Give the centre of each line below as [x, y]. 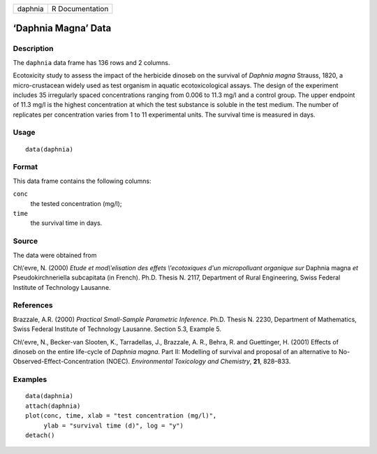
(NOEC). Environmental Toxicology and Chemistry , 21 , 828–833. [198, 361]
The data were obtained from [55, 255]
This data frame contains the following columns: [82, 181]
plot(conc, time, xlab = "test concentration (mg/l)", [121, 416]
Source [25, 241]
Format [25, 167]
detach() [40, 435]
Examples [30, 379]
